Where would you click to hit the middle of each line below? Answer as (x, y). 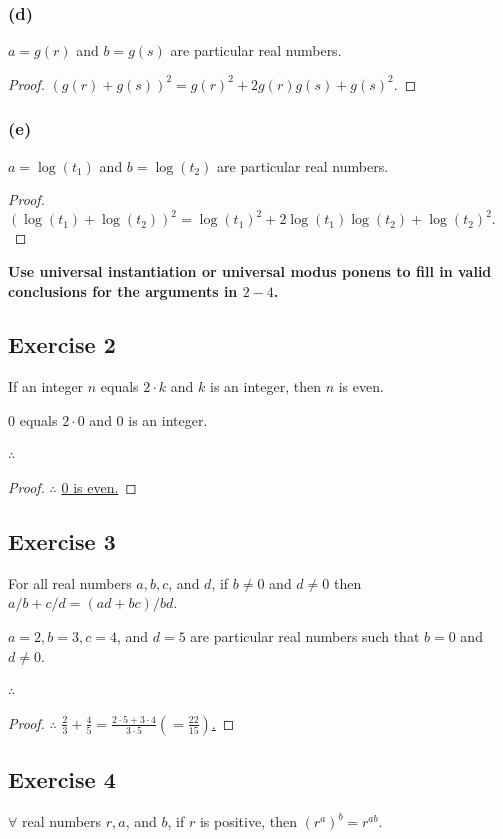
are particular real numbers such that (305, 636)
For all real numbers (70, 582)
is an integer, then (265, 386)
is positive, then (248, 821)
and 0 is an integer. (148, 419)
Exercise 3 (62, 541)
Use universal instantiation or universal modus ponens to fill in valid (250, 270)
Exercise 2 (62, 344)
